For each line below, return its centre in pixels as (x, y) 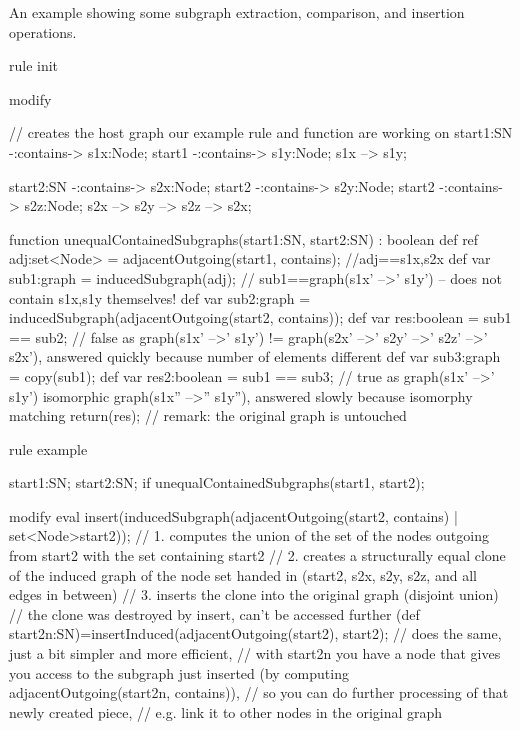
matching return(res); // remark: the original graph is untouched (208, 415)
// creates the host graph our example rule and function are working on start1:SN (261, 132)
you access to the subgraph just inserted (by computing (179, 672)
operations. (43, 31)
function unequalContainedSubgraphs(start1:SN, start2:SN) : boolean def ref (244, 238)
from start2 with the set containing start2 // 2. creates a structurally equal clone (257, 555)
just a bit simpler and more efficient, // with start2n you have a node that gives (255, 653)
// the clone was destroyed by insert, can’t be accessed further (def (214, 613)
